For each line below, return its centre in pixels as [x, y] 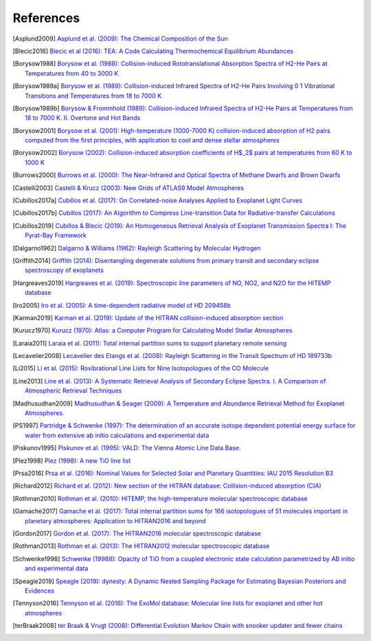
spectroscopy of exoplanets [65, 270]
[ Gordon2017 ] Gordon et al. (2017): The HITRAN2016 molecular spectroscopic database [137, 533]
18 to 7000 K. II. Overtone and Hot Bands [83, 118]
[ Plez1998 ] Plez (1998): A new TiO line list [71, 461]
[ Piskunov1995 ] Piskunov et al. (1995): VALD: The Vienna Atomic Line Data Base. [127, 448]
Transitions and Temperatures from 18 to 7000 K [93, 96]
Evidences [40, 590]
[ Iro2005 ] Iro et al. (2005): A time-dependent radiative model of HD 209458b [122, 305]
